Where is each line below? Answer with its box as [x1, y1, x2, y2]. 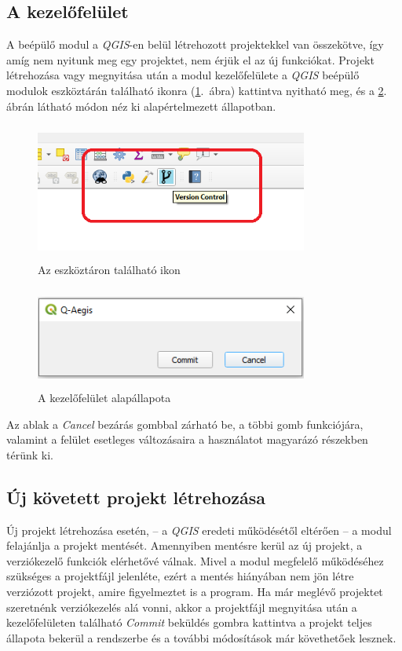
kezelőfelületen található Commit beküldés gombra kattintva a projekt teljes [6, 614, 372, 631]
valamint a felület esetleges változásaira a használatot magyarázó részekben [6, 431, 368, 448]
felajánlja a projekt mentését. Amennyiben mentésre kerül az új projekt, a [6, 537, 363, 554]
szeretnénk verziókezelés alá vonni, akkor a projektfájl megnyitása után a [6, 598, 357, 615]
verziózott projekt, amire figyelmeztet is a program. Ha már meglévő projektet [6, 583, 383, 599]
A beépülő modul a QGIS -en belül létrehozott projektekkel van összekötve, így [6, 36, 384, 53]
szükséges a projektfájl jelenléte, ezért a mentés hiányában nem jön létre [6, 568, 354, 584]
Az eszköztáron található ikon [38, 261, 181, 277]
